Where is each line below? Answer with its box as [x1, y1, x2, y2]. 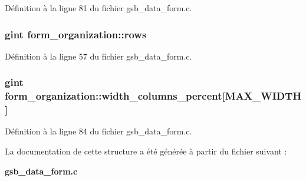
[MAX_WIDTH [222, 88, 302, 103]
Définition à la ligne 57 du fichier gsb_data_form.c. [5, 50, 192, 62]
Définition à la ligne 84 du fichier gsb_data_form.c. [5, 125, 192, 137]
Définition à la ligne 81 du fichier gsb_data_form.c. [5, 2, 192, 14]
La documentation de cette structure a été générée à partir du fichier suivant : [5, 145, 287, 157]
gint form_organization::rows [5, 27, 147, 41]
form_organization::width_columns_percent [5, 88, 222, 103]
